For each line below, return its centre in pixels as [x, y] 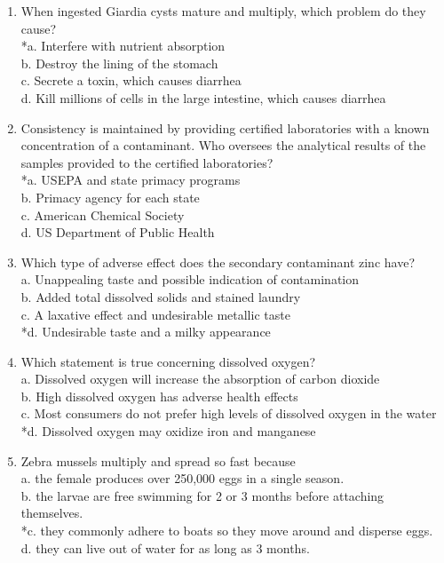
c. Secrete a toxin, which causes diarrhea [131, 80]
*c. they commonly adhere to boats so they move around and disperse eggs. [227, 531]
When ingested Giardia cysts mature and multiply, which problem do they [223, 11]
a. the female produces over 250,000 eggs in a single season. [182, 478]
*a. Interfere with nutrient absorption [123, 46]
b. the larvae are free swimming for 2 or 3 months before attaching [202, 495]
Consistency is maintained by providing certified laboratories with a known [225, 127]
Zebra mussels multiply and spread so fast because [158, 460]
